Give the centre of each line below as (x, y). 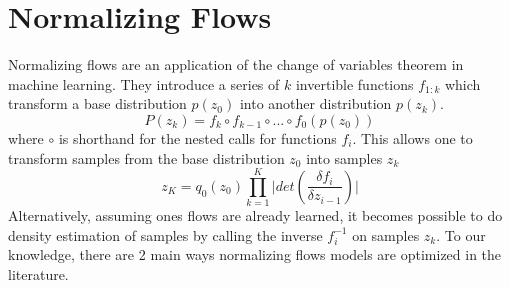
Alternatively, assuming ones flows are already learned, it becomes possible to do (255, 215)
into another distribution (315, 103)
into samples (344, 157)
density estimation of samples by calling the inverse (165, 234)
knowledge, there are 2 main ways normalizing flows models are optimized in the (255, 254)
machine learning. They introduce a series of (144, 83)
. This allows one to (412, 137)
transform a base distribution (97, 103)
